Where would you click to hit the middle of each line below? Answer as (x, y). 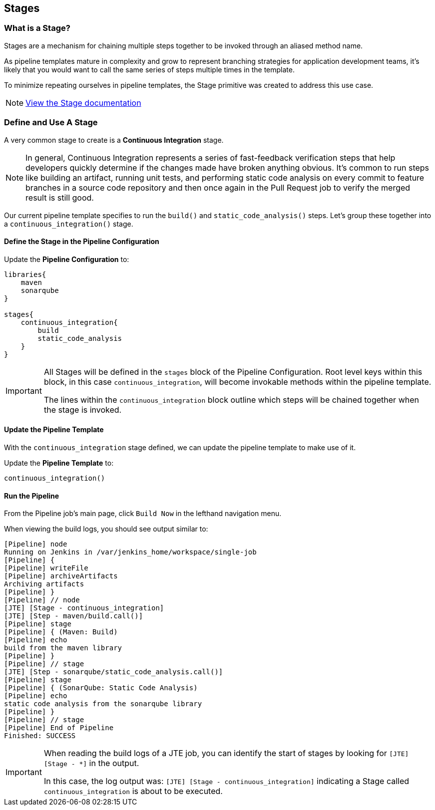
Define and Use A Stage (51, 123)
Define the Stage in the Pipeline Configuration (82, 242)
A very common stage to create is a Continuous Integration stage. (114, 140)
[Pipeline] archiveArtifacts (61, 576)
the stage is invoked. (83, 409)
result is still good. (60, 197)
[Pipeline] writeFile (46, 568)
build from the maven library (63, 648)
